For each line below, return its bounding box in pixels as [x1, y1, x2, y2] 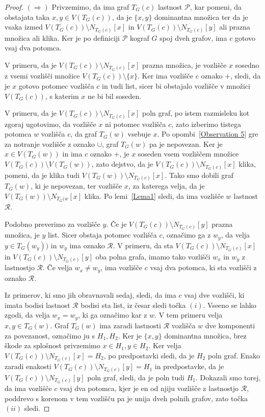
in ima [62, 148, 83, 159]
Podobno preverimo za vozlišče [5, 218, 100, 229]
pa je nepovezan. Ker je [149, 138, 223, 149]
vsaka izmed [5, 21, 43, 32]
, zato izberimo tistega [171, 118, 241, 129]
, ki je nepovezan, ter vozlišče [31, 180, 122, 191]
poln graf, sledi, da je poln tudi [87, 372, 184, 382]
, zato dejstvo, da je [91, 159, 153, 169]
